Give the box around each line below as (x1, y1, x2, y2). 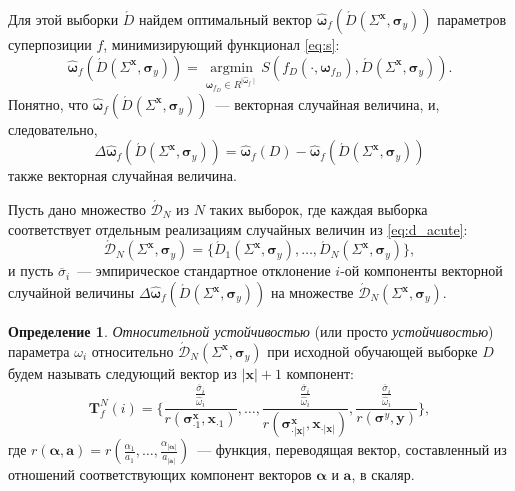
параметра (8, 340, 70, 361)
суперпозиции (8, 34, 92, 54)
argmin (210, 60, 253, 75)
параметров (437, 9, 507, 29)
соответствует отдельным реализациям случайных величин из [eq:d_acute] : (8, 218, 468, 239)
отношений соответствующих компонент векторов (8, 464, 312, 485)
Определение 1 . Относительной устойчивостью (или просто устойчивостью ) (8, 321, 494, 341)
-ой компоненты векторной (340, 260, 503, 281)
